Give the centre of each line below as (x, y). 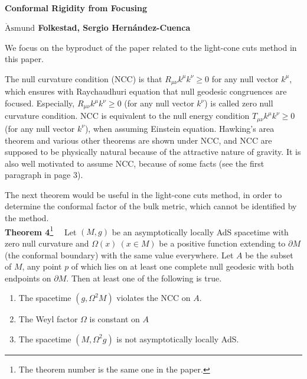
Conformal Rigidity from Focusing (76, 7)
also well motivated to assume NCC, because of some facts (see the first (135, 163)
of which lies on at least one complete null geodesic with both (182, 266)
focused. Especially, (40, 103)
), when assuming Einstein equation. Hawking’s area (179, 128)
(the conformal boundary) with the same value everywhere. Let (119, 255)
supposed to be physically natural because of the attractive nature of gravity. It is (153, 152)
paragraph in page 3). (44, 175)
